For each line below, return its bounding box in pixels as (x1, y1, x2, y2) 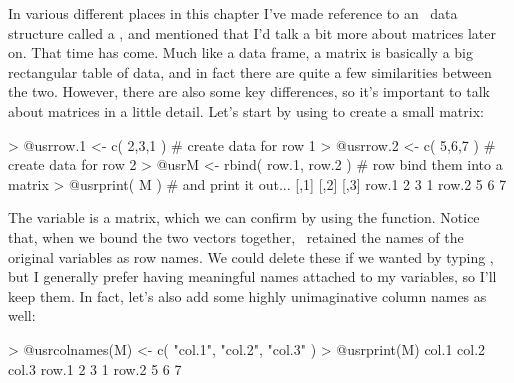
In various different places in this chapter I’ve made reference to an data (8, 3, 458, 23)
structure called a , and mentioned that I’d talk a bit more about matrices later (8, 22, 497, 43)
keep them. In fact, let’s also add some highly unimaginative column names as (8, 285, 487, 306)
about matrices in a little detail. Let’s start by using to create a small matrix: (8, 100, 484, 121)
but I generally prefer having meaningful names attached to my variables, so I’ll (8, 266, 497, 287)
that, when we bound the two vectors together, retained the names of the (8, 226, 464, 247)
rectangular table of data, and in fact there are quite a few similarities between (8, 61, 492, 82)
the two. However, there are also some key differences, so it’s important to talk (8, 81, 490, 102)
